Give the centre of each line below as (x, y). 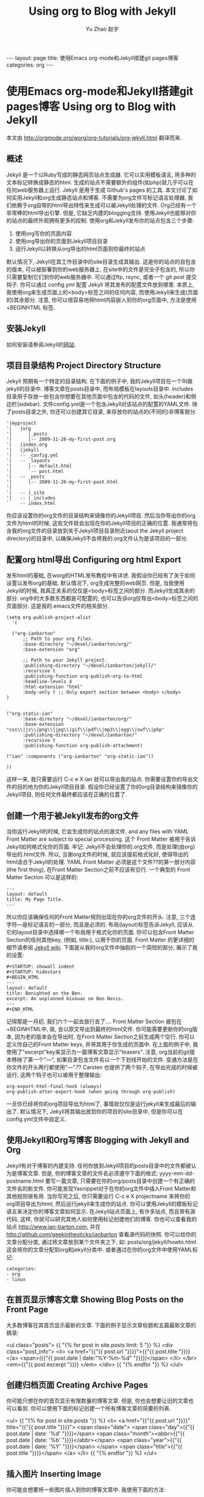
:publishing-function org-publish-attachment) (83, 746)
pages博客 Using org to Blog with (91, 107)
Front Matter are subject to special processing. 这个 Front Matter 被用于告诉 (101, 839)
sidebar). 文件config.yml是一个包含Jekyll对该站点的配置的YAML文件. (105, 404)
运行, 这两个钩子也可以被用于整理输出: (54, 1075)
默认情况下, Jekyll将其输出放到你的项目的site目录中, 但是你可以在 (101, 1111)
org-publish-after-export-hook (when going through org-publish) (91, 1092)
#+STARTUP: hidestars (34, 972)
